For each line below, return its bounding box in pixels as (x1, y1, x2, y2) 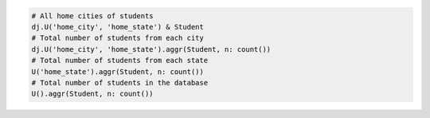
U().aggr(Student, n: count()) (31, 89, 154, 99)
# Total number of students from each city (31, 33, 205, 43)
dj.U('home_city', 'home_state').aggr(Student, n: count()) (31, 45, 272, 53)
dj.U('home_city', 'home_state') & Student (31, 22, 205, 31)
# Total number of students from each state (31, 56, 209, 65)
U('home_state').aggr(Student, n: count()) (31, 67, 205, 76)
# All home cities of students (31, 11, 154, 20)
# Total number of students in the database (31, 78, 209, 87)
